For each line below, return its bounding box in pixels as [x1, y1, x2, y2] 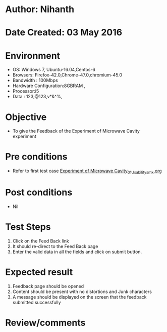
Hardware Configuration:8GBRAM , [12, 82, 86, 89]
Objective [5, 111, 47, 122]
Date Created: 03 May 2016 [5, 27, 123, 38]
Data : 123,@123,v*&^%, [12, 94, 63, 100]
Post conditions [5, 187, 73, 198]
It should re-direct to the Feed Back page [12, 243, 98, 249]
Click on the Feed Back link [12, 238, 69, 244]
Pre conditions [5, 151, 68, 162]
